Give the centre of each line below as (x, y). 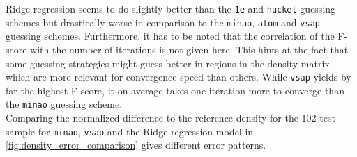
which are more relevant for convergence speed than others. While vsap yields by (178, 77)
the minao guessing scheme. (64, 104)
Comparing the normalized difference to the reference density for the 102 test (170, 117)
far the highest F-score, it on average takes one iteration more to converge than (175, 90)
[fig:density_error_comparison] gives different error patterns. (136, 145)
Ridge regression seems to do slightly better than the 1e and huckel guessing (171, 8)
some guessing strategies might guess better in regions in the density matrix (168, 63)
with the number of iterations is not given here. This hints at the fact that (189, 49)
